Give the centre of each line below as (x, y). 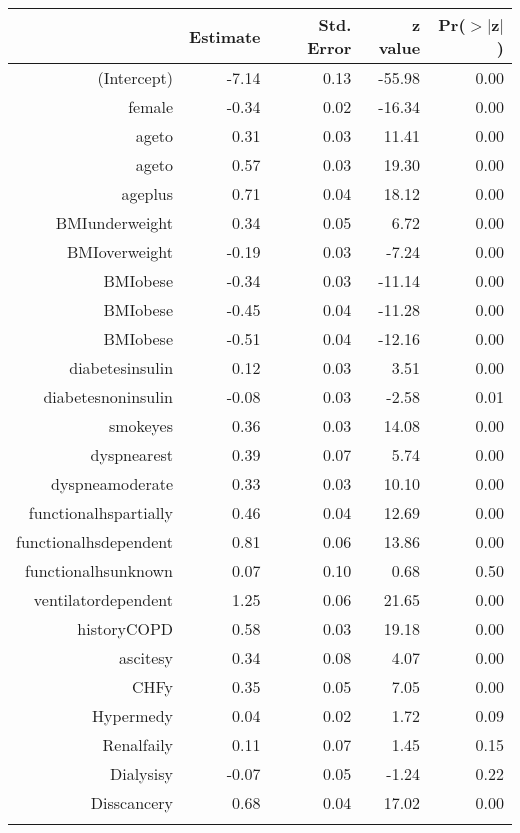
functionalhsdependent (95, 541)
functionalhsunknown (99, 570)
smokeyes (141, 425)
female (151, 106)
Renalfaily (138, 744)
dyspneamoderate (112, 483)
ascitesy (146, 657)
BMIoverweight (120, 251)
